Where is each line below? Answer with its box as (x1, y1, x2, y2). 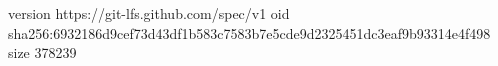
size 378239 (8, 42, 77, 63)
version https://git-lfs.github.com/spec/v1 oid (8, 3, 290, 23)
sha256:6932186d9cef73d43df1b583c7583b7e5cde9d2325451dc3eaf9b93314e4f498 (8, 22, 491, 43)
